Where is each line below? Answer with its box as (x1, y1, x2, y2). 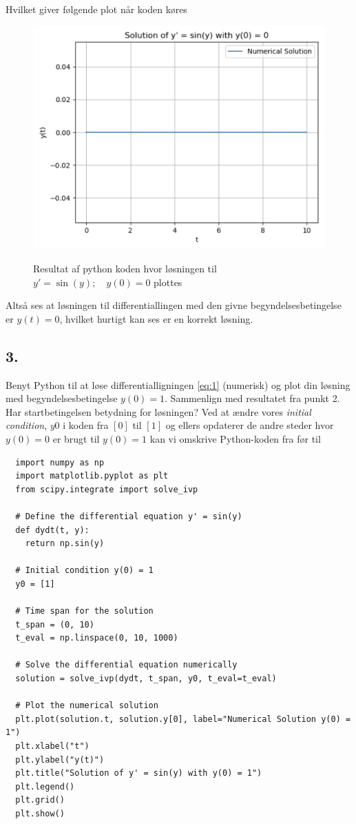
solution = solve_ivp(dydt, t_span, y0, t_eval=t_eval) (15, 674, 277, 684)
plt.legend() (15, 781, 75, 792)
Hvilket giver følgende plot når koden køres (6, 2, 187, 16)
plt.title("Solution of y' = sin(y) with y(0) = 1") (15, 768, 262, 778)
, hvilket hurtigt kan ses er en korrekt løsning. (59, 311, 253, 325)
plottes (154, 274, 182, 289)
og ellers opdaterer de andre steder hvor (165, 418, 334, 432)
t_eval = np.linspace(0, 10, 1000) (15, 633, 178, 643)
